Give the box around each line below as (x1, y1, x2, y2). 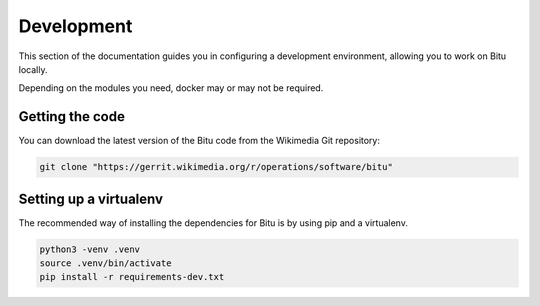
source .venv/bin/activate (39, 258, 172, 269)
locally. (18, 63, 48, 75)
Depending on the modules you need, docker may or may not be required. (18, 82, 324, 94)
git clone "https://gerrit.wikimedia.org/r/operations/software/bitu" (39, 161, 394, 173)
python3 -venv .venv (39, 243, 140, 255)
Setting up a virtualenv (18, 190, 164, 207)
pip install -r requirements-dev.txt (39, 271, 225, 283)
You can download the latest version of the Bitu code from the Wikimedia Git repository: (18, 135, 380, 147)
